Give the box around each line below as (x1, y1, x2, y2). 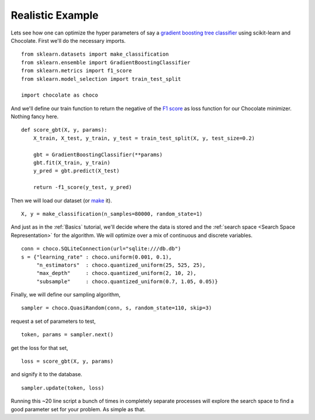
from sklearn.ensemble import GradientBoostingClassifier (21, 59, 191, 66)
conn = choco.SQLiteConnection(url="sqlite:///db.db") (21, 246, 181, 252)
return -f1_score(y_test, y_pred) (33, 184, 132, 191)
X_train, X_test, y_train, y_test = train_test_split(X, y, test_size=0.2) (33, 135, 255, 142)
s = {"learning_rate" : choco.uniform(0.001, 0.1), (21, 253, 172, 260)
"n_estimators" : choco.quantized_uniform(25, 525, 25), (36, 261, 206, 268)
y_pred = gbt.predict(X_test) (33, 167, 120, 174)
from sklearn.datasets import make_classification (21, 51, 169, 58)
